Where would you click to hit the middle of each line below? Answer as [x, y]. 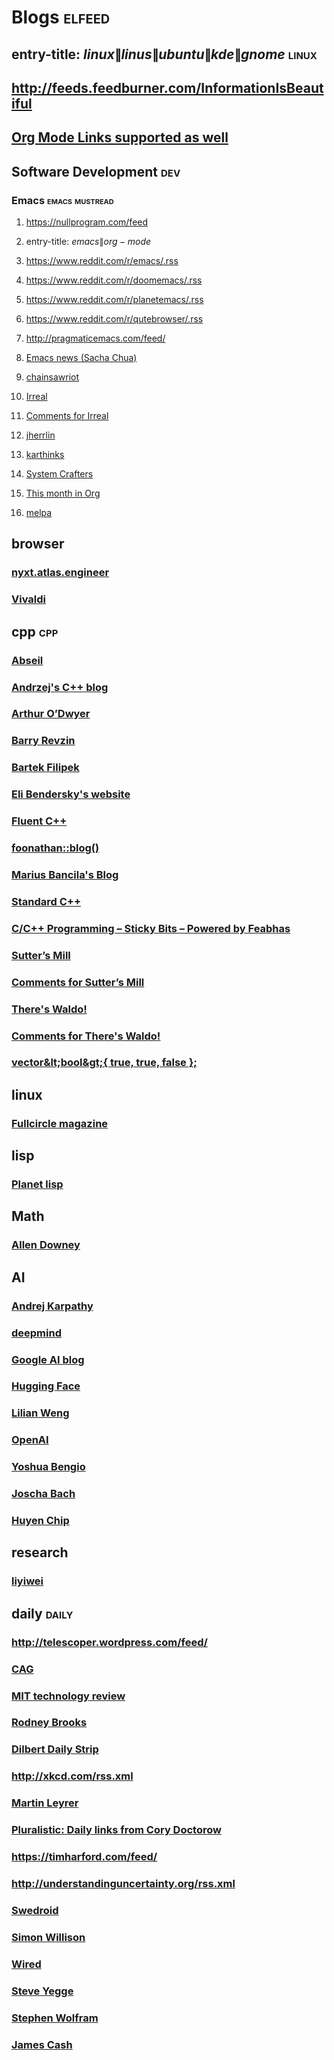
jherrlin [40, 435]
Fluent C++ [39, 821]
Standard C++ [46, 901]
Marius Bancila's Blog [65, 874]
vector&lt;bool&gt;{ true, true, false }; [104, 1063]
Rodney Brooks [49, 1723]
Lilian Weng [40, 1413]
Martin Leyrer [45, 1803]
